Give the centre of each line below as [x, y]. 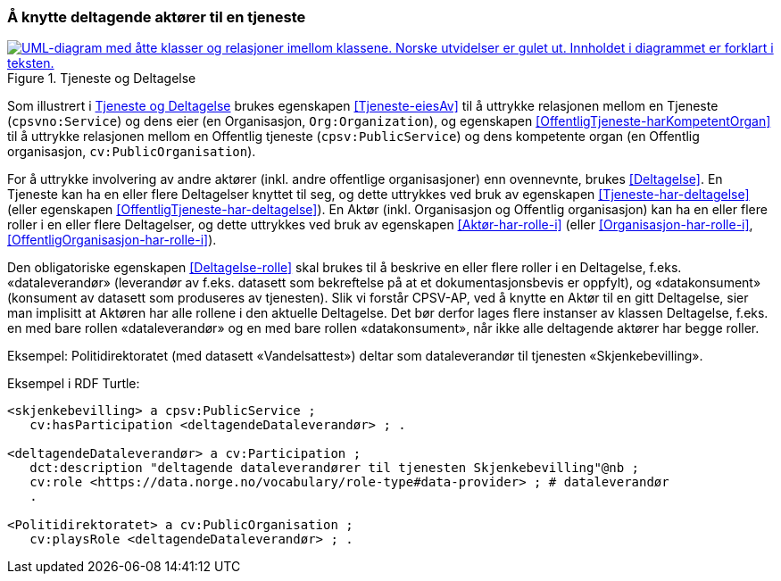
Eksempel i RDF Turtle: [74, 384]
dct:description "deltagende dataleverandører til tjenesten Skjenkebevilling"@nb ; [335, 468]
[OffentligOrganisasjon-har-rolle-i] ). [112, 240]
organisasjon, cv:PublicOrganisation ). [132, 152]
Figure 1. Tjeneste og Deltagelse [102, 79]
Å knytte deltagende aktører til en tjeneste [157, 17]
